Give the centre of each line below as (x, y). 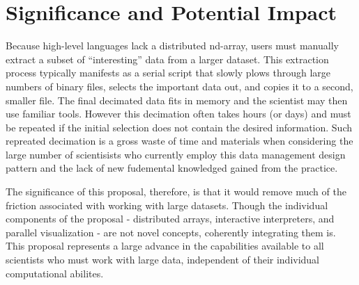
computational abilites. (55, 273)
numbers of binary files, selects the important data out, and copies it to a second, (179, 86)
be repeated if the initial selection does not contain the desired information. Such (179, 127)
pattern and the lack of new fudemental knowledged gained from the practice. (172, 168)
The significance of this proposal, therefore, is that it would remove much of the (176, 192)
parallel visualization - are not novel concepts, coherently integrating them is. (171, 232)
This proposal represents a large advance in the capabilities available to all (165, 246)
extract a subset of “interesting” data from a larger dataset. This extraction (167, 59)
